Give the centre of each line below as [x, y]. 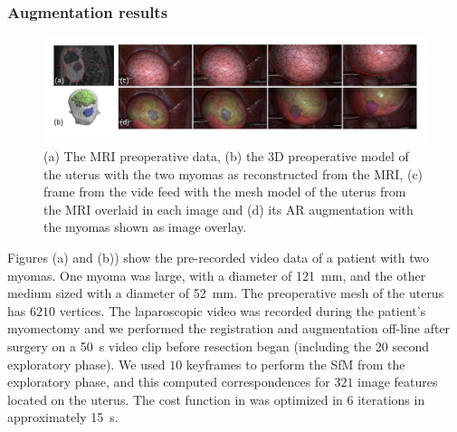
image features [398, 382]
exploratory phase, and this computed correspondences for [169, 382]
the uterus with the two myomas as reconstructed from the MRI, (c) [233, 173]
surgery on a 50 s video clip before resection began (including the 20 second [218, 346]
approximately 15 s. [63, 417]
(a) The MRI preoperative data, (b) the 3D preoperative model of [226, 155]
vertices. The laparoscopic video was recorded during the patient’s [243, 310]
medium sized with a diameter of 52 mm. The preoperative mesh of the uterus [226, 293]
